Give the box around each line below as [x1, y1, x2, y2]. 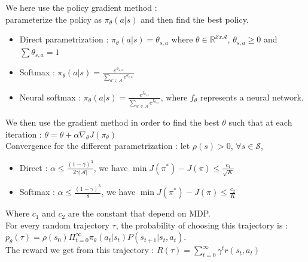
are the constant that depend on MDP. [68, 207, 211, 220]
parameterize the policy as [5, 13, 102, 25]
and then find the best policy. [141, 13, 249, 25]
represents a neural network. [200, 90, 304, 103]
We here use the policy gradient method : [5, 1, 157, 13]
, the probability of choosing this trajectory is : [115, 218, 288, 231]
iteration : [5, 127, 42, 140]
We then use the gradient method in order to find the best [5, 115, 219, 128]
